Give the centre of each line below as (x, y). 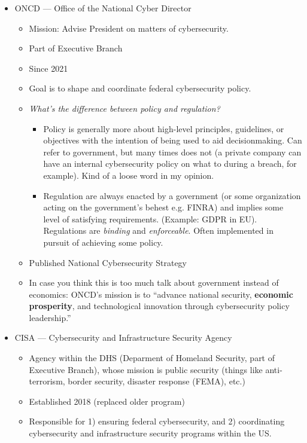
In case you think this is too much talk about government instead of (154, 282)
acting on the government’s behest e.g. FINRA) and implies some (163, 207)
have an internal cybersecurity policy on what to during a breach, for (170, 164)
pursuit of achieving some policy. (103, 242)
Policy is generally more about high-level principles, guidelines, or (164, 128)
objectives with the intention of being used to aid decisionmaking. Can (173, 140)
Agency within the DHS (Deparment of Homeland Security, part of (152, 358)
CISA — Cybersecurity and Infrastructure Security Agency (123, 337)
